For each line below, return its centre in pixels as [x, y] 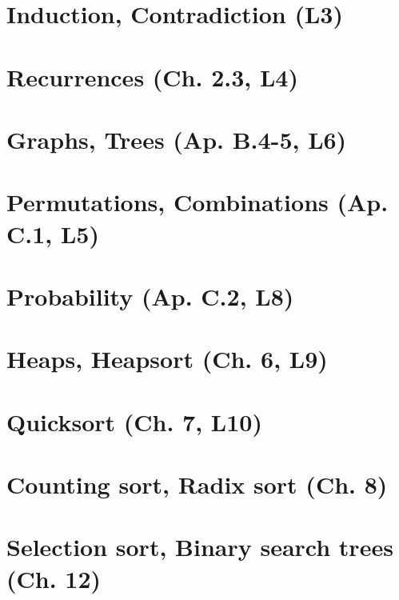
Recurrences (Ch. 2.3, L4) [152, 76]
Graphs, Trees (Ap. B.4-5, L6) [177, 139]
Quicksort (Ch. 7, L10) [134, 421]
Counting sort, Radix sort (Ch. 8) [197, 484]
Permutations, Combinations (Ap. [198, 202]
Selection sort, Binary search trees [200, 547]
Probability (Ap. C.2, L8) [150, 296]
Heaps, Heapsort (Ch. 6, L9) [167, 359]
